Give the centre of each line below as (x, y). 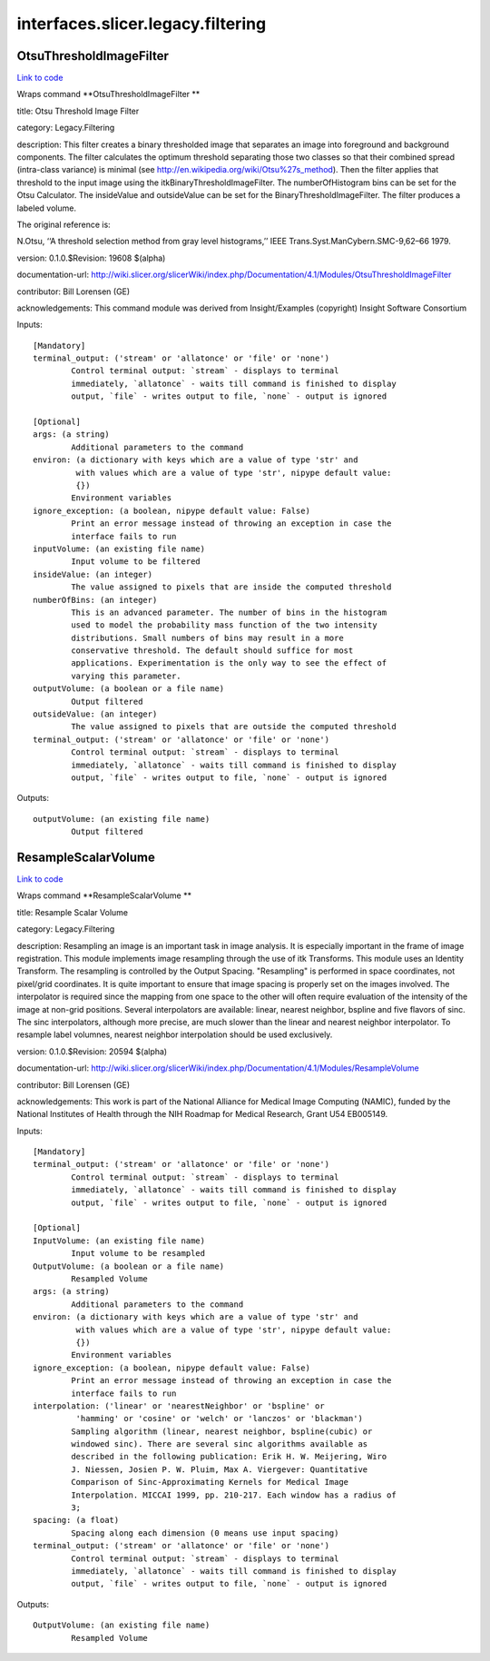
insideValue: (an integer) (93, 574)
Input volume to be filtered (136, 562)
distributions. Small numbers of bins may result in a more (207, 638)
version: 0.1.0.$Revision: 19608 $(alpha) (91, 258)
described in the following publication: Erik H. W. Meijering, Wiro (229, 1457)
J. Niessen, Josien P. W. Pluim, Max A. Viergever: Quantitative (220, 1469)
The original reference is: (64, 224)
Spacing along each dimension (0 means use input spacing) (205, 1533)
